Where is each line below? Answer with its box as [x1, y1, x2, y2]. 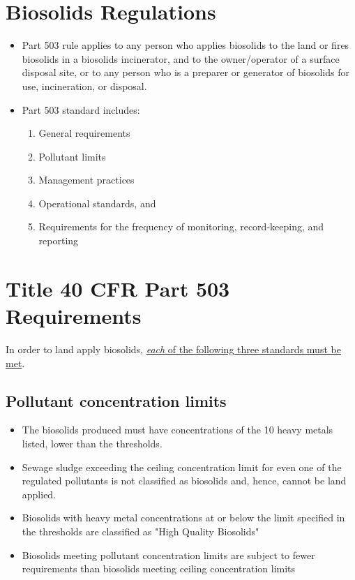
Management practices [38, 172, 135, 187]
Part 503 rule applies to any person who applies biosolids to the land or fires [22, 38, 349, 52]
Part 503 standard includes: [22, 102, 140, 117]
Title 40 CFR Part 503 [6, 274, 230, 302]
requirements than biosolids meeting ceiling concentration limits [22, 561, 296, 576]
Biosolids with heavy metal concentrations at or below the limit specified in [22, 510, 345, 525]
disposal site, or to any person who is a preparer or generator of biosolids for [22, 65, 349, 80]
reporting [38, 233, 79, 248]
